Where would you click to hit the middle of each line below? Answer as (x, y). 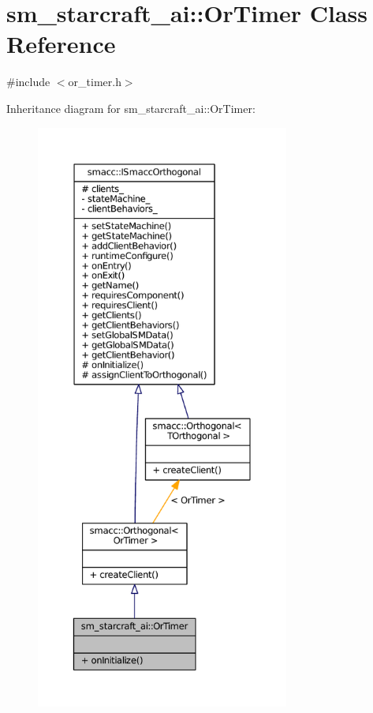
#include (28, 82)
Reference (61, 44)
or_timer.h (95, 82)
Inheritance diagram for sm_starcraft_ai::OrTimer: (131, 108)
